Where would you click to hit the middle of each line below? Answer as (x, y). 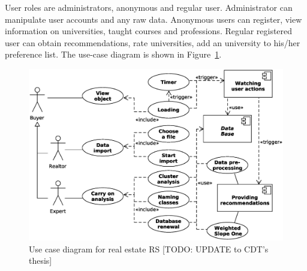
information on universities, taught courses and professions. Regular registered (149, 31)
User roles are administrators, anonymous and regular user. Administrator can (149, 7)
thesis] (40, 261)
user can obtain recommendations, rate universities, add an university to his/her (153, 42)
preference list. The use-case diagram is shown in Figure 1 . (113, 54)
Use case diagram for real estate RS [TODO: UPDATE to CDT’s (149, 249)
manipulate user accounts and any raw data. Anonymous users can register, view (153, 19)
